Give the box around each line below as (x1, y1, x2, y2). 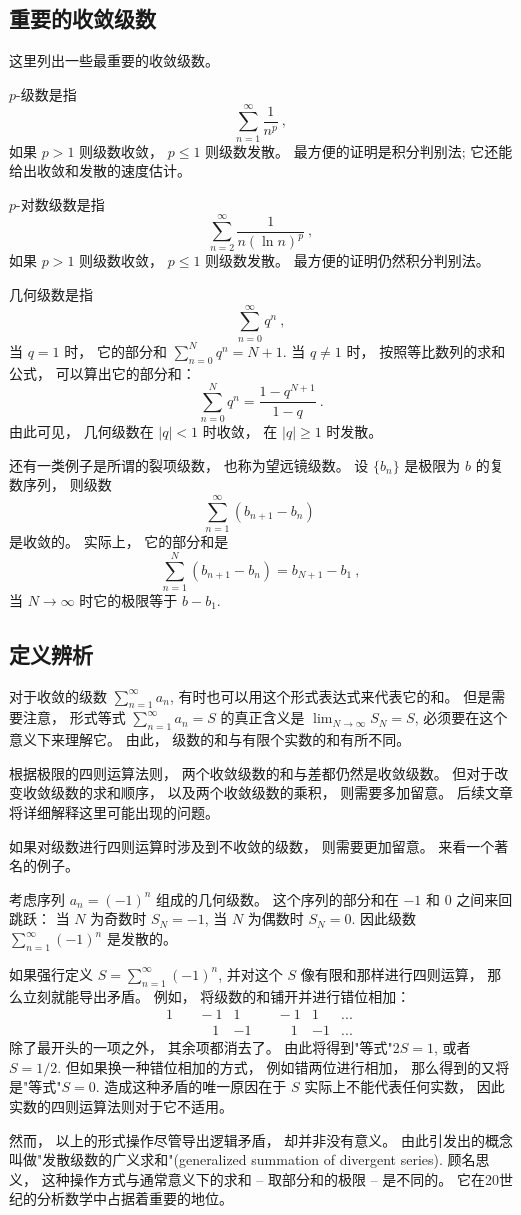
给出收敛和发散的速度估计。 (9, 160, 191, 181)
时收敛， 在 (202, 421, 278, 442)
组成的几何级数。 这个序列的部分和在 (156, 888, 399, 909)
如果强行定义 (9, 963, 93, 984)
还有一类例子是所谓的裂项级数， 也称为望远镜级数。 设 (9, 454, 369, 475)
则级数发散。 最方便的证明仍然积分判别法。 (205, 250, 490, 271)
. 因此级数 (351, 908, 416, 929)
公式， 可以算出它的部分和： (9, 362, 196, 383)
